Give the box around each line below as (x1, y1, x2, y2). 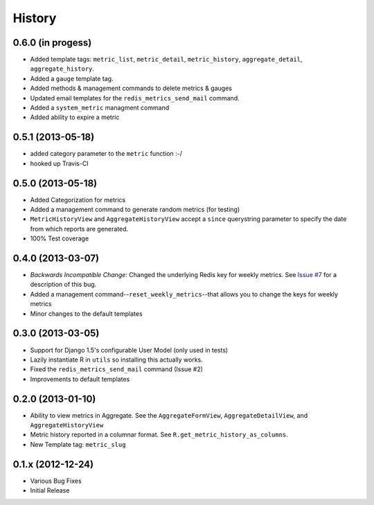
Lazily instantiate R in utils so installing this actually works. (30, 355, 204, 364)
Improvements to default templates (30, 375, 130, 383)
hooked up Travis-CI (30, 159, 89, 168)
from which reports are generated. (30, 224, 129, 233)
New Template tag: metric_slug (30, 440, 126, 448)
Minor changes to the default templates (30, 309, 143, 318)
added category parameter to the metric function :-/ (30, 150, 183, 158)
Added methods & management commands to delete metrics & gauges (30, 84, 232, 93)
